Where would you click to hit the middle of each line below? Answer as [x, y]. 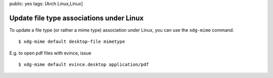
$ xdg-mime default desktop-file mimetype [72, 42]
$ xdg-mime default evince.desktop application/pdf [84, 65]
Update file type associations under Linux [77, 18]
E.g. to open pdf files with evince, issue [50, 53]
